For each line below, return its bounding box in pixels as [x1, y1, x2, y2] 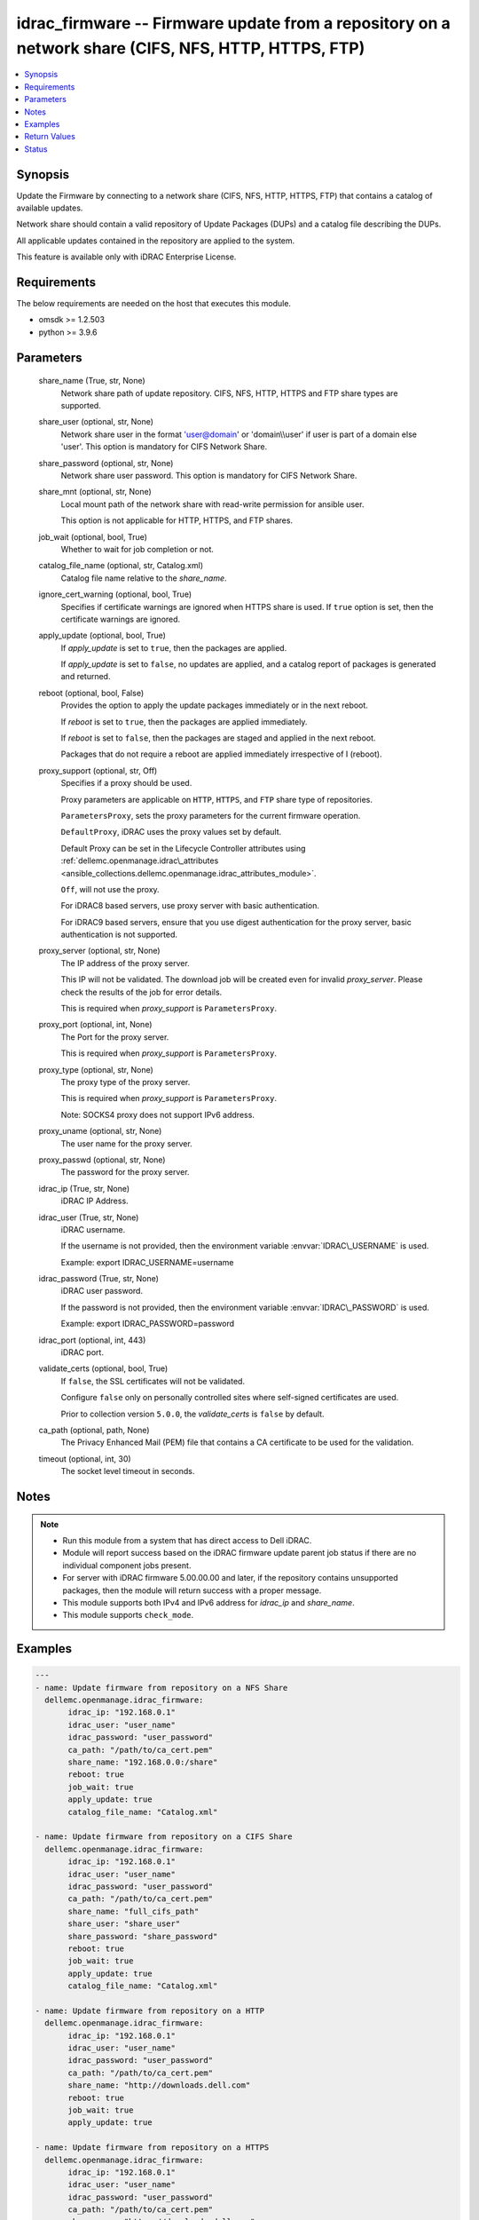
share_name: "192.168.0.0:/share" [67, 1757, 218, 1767]
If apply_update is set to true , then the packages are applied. [60, 642, 287, 653]
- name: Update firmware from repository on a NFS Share [35, 1683, 288, 1693]
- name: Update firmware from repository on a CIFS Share [35, 1832, 293, 1842]
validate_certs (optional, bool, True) [38, 1363, 169, 1374]
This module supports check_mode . [62, 1610, 194, 1621]
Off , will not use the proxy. [60, 884, 160, 894]
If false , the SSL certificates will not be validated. [60, 1376, 246, 1386]
